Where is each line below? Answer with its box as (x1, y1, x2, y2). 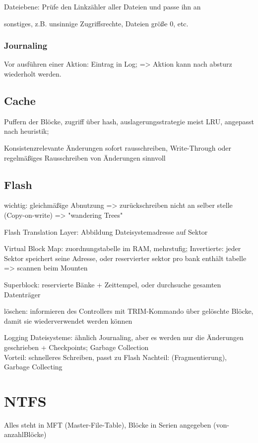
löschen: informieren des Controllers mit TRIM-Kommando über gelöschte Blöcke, (4, 306, 254, 316)
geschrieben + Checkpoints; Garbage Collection (4, 342, 149, 352)
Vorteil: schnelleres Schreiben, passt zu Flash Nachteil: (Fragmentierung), (4, 352, 227, 362)
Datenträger (4, 289, 41, 299)
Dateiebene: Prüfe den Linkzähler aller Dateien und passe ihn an (4, 1, 201, 11)
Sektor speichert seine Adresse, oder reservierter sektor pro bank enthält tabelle (4, 253, 247, 263)
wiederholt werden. (4, 69, 62, 79)
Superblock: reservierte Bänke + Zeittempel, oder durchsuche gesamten (4, 279, 221, 289)
